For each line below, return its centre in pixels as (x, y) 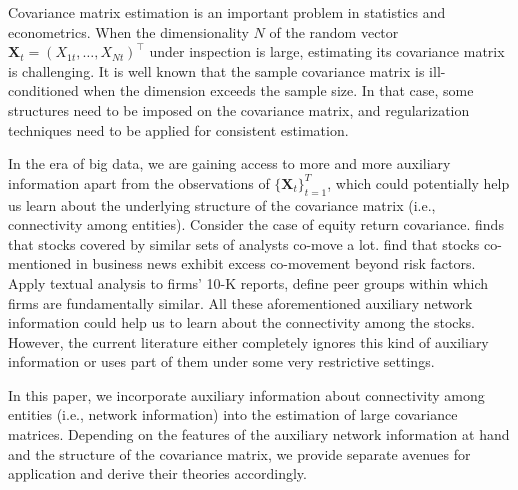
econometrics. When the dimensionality (128, 31)
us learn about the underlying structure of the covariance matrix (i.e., (222, 204)
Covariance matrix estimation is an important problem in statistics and (227, 12)
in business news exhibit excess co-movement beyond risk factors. (276, 263)
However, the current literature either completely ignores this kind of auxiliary (248, 341)
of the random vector (334, 31)
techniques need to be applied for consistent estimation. (178, 129)
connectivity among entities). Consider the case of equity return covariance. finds (256, 224)
